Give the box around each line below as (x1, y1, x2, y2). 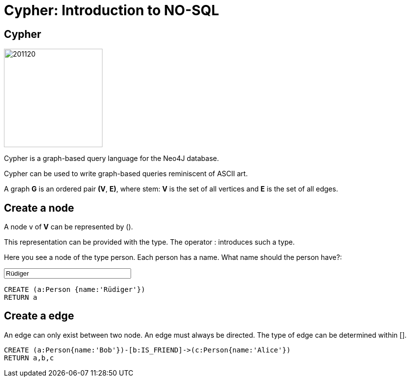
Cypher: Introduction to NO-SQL (4, 2, 219, 19)
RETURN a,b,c (4, 353, 54, 362)
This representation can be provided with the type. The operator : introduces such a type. (4, 238, 295, 247)
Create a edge (4, 310, 74, 322)
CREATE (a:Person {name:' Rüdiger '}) (4, 286, 145, 294)
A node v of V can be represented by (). (4, 222, 133, 231)
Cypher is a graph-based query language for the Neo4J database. (4, 154, 219, 163)
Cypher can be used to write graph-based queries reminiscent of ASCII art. (4, 169, 248, 178)
